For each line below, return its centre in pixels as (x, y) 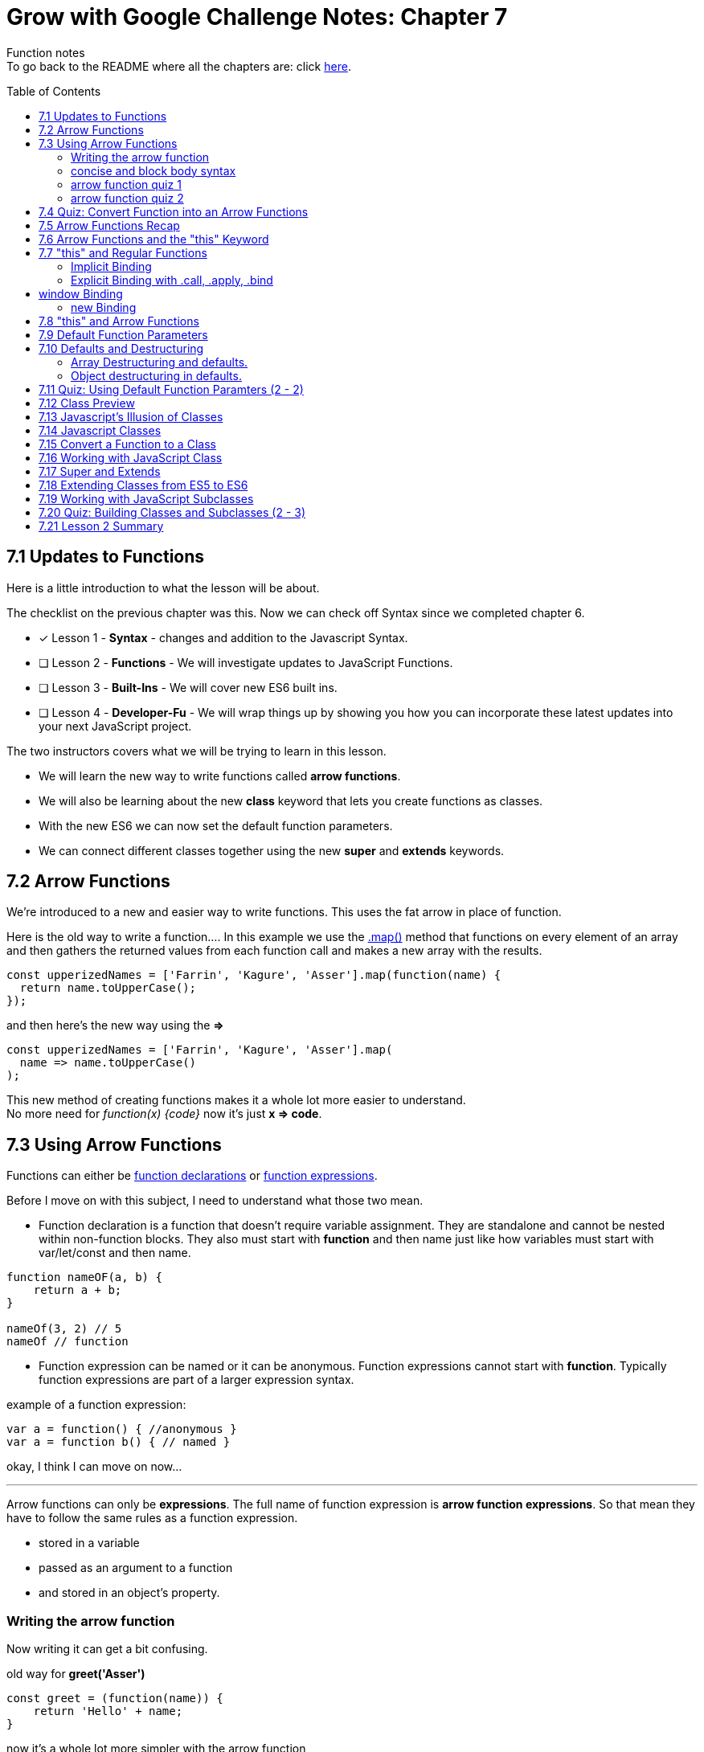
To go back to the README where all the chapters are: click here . (179, 66)
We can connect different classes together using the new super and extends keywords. (272, 850)
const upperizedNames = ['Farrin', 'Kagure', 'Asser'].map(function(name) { (254, 975)
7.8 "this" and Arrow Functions (119, 321)
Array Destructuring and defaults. (160, 362)
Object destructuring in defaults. (156, 375)
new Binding (104, 307)
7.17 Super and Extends (100, 471)
